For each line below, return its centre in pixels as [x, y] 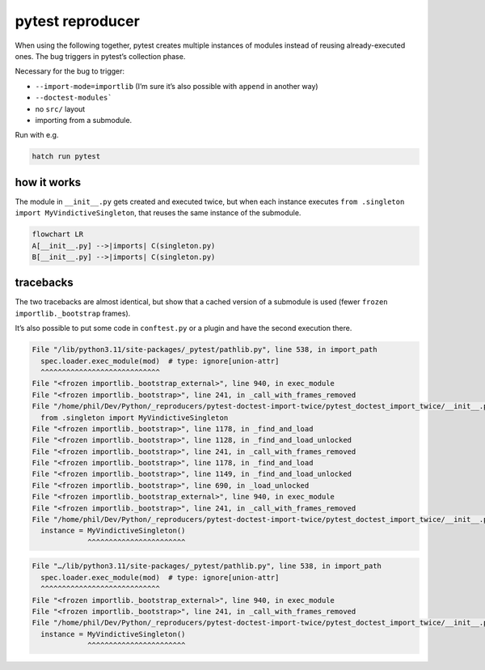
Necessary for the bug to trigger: [70, 71]
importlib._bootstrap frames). [73, 313]
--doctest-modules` [74, 98]
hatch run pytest [66, 157]
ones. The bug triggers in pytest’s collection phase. [100, 56]
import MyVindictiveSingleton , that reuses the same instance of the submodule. [158, 213]
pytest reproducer [78, 21]
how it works [48, 182]
